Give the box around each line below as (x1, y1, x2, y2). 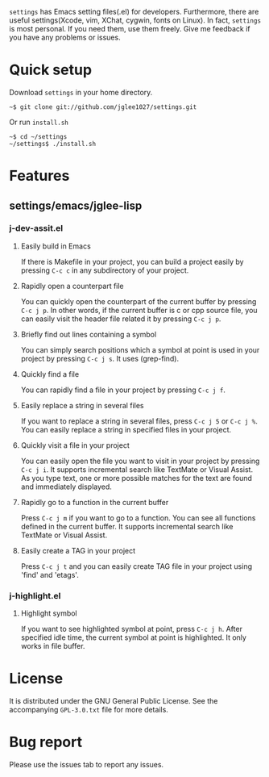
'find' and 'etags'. (20, 570, 79, 579)
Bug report (9, 733, 83, 751)
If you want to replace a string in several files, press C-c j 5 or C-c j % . (20, 416, 259, 426)
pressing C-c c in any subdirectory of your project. (20, 265, 189, 275)
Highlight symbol (20, 608, 77, 618)
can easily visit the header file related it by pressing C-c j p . (20, 314, 221, 324)
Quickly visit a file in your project (20, 440, 130, 450)
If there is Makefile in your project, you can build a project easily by (20, 257, 244, 266)
